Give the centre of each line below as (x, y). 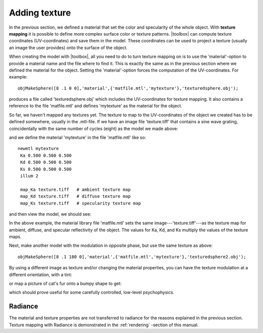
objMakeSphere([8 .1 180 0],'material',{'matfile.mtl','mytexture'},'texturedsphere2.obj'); (132, 257)
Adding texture (40, 13)
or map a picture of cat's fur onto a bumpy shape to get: (65, 284)
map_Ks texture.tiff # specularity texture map (81, 203)
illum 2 (29, 176)
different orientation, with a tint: (41, 275)
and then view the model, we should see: (50, 214)
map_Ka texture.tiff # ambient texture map (75, 189)
